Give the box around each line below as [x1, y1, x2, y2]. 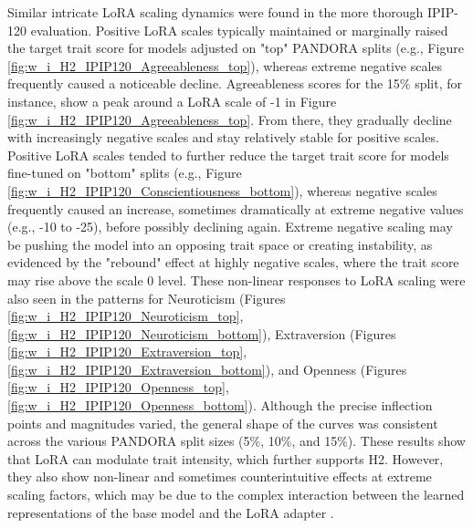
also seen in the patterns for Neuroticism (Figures [7, 288, 286, 307]
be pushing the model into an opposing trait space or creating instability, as [7, 234, 433, 254]
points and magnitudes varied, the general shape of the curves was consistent [7, 413, 438, 432]
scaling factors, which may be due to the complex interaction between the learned [7, 485, 465, 504]
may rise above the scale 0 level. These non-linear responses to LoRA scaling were [7, 270, 466, 289]
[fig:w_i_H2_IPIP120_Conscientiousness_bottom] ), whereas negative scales [7, 181, 437, 200]
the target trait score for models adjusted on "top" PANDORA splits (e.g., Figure [7, 38, 464, 57]
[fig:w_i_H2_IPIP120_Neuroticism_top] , [7, 306, 244, 326]
